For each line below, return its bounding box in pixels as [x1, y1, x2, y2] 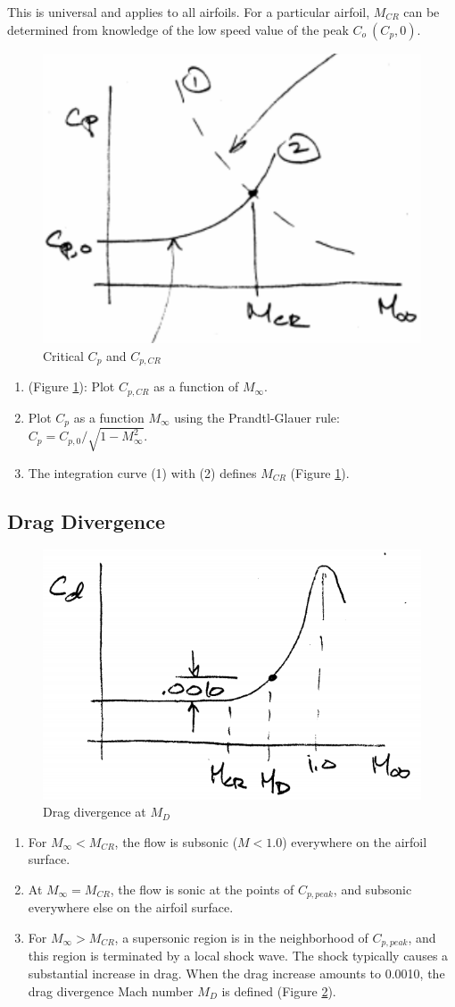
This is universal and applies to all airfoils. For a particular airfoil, [7, 3, 370, 21]
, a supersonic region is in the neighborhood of [114, 927, 368, 946]
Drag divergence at [43, 802, 146, 821]
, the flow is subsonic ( [114, 832, 238, 851]
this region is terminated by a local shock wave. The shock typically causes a [28, 946, 449, 965]
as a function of [153, 377, 239, 396]
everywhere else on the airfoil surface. [28, 898, 234, 917]
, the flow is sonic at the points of [110, 879, 294, 898]
